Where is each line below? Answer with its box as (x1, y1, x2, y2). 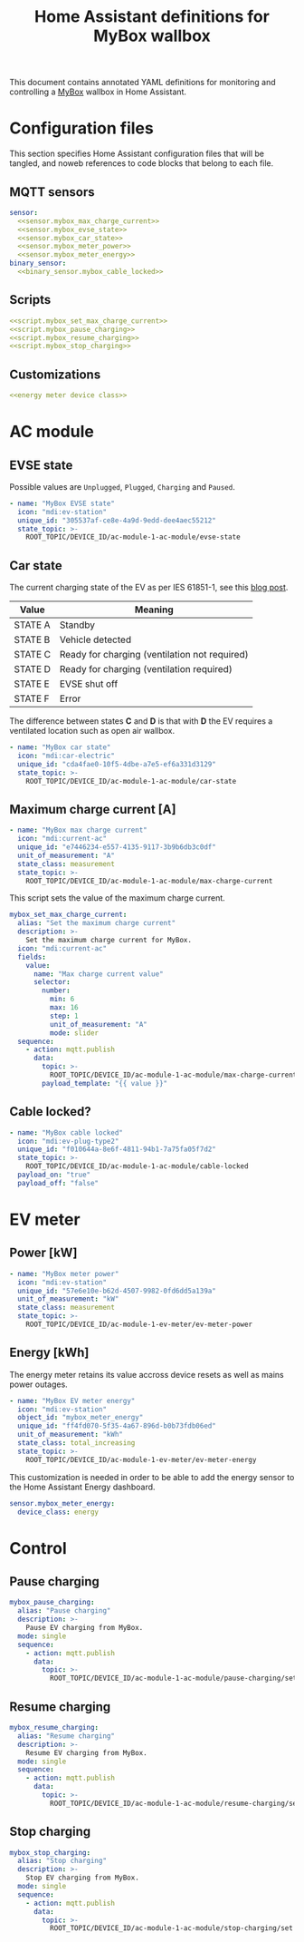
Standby (59, 619, 96, 631)
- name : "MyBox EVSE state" (9, 499, 116, 508)
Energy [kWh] (9, 1345, 90, 1361)
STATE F (14, 692, 50, 705)
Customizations (9, 366, 101, 382)
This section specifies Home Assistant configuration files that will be (9, 148, 265, 160)
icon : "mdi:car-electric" (17, 751, 116, 760)
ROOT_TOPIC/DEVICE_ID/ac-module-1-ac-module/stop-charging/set (49, 1924, 294, 1933)
